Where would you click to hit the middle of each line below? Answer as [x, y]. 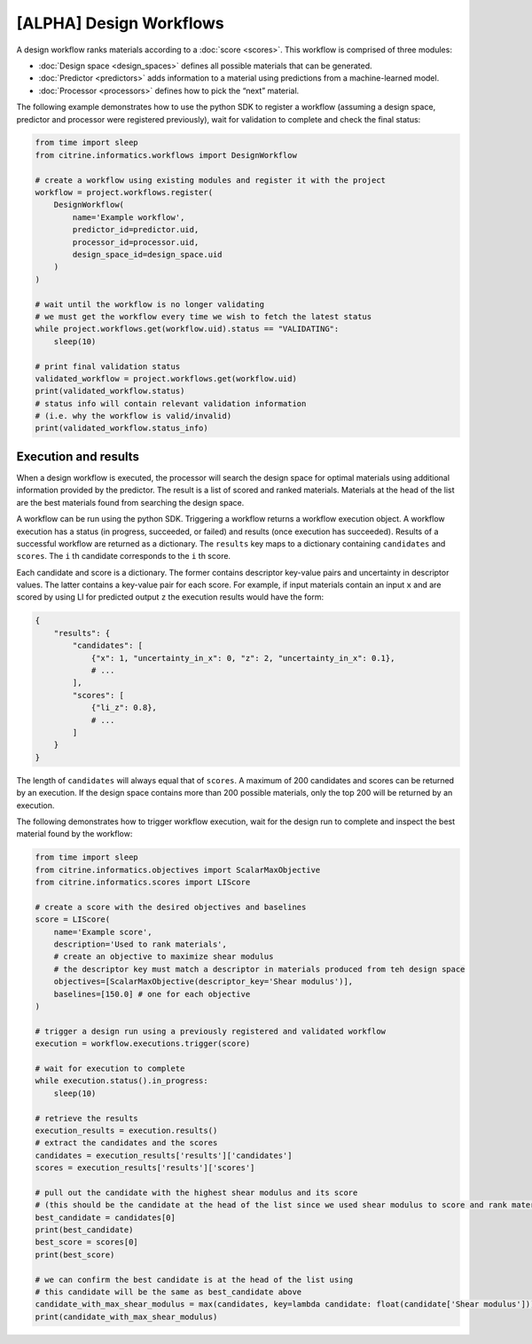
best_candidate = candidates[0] [106, 1217]
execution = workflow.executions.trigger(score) [143, 1044]
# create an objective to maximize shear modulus [164, 957]
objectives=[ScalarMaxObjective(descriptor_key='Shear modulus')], [203, 982]
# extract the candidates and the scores [126, 1143]
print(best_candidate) [84, 1230]
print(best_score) [75, 1254]
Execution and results [78, 456]
